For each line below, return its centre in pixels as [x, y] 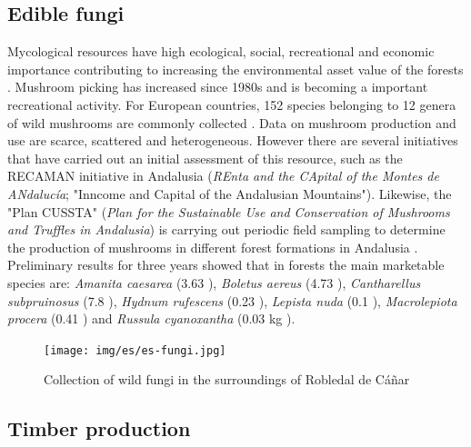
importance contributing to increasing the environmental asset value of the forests [235, 69]
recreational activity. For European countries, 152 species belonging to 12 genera [232, 104]
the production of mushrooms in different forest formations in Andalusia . [213, 247]
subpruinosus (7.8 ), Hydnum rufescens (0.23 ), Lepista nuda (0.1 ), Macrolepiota [232, 300]
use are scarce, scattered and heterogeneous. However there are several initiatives [233, 140]
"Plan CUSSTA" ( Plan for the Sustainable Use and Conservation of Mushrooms [229, 211]
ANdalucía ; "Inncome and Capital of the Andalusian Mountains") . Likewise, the [230, 193]
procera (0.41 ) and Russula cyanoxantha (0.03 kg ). [151, 318]
